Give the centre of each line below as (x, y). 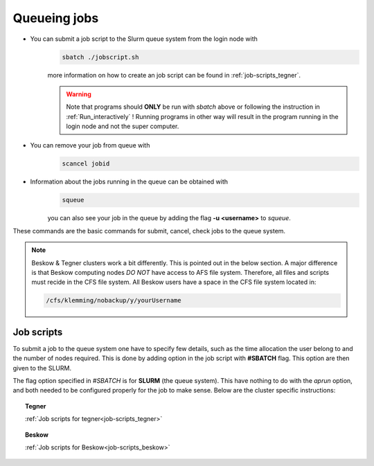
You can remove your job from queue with (90, 145)
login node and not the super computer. (123, 126)
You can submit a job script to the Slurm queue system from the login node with (144, 39)
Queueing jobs (56, 18)
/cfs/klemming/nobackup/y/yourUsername (114, 301)
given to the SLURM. (42, 368)
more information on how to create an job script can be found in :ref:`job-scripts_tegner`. (174, 75)
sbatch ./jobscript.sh (100, 57)
